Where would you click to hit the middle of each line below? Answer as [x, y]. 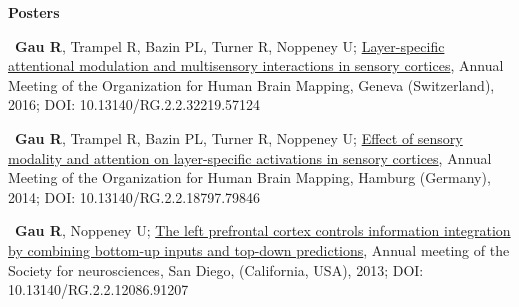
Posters [34, 12]
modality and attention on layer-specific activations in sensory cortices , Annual [250, 157]
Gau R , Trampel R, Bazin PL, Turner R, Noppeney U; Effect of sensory [239, 137]
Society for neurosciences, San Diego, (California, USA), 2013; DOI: [216, 269]
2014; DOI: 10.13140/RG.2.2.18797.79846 [134, 196]
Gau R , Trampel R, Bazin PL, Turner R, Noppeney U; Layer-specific [230, 45]
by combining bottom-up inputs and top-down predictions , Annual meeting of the [259, 249]
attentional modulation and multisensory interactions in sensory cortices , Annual [256, 65]
